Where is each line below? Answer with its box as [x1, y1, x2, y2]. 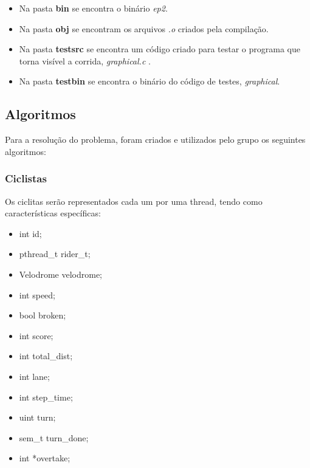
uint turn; [19, 411, 56, 424]
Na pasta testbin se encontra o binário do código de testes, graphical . [19, 75, 280, 88]
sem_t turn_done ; [19, 431, 89, 444]
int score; [19, 329, 53, 342]
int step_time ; [19, 390, 73, 403]
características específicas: [5, 207, 101, 219]
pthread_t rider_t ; [19, 247, 91, 260]
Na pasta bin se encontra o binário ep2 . [19, 2, 168, 14]
